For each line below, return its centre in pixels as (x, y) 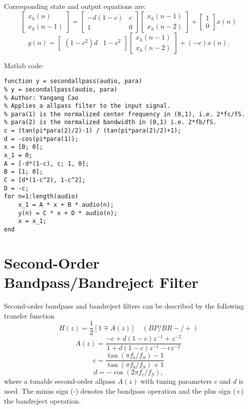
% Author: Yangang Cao (41, 98)
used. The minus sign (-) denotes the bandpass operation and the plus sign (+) (124, 391)
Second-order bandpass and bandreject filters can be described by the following (124, 305)
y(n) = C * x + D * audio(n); (68, 213)
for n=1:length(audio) (41, 197)
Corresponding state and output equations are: (75, 6)
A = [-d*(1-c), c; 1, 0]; (47, 163)
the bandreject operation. (42, 400)
